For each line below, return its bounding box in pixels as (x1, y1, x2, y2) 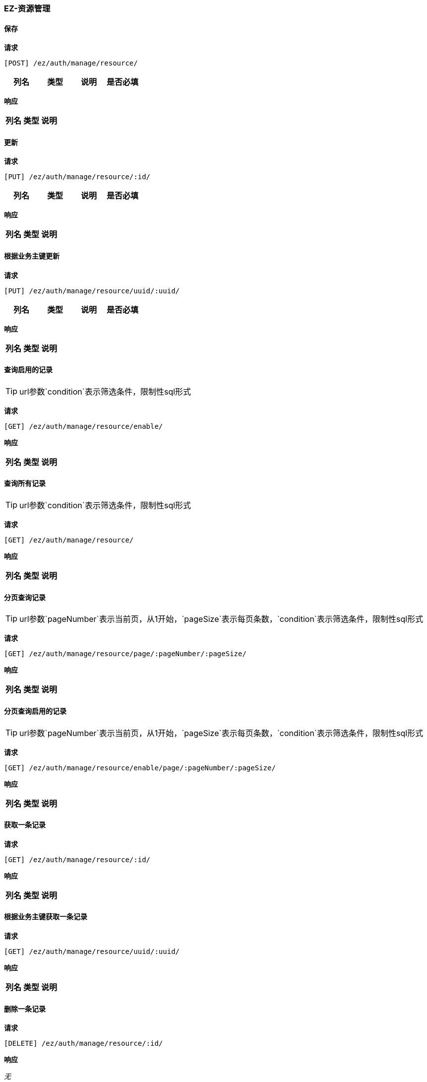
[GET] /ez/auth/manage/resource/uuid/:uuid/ (4, 947, 180, 955)
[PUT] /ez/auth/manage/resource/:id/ (4, 173, 151, 181)
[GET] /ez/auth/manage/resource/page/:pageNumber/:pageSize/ (4, 650, 246, 658)
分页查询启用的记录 (4, 706, 66, 715)
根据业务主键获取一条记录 (4, 912, 87, 921)
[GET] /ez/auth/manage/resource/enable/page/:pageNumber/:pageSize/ (4, 763, 276, 772)
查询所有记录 (4, 479, 46, 488)
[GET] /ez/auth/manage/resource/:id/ (4, 855, 151, 864)
